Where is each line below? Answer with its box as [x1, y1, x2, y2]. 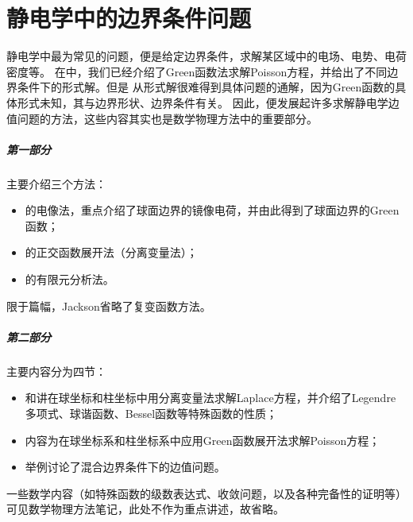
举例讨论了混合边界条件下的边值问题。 [25, 458, 226, 475]
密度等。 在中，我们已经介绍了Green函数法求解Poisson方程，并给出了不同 [6, 63, 388, 79]
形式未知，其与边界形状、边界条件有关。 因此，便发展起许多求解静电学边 [17, 94, 399, 110]
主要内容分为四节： [6, 362, 106, 379]
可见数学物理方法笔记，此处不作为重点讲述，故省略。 [6, 501, 284, 517]
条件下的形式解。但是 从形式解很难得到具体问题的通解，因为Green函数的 [17, 79, 396, 95]
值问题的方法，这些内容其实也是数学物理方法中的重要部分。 [6, 110, 318, 126]
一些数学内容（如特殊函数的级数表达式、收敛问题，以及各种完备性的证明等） [6, 485, 407, 501]
